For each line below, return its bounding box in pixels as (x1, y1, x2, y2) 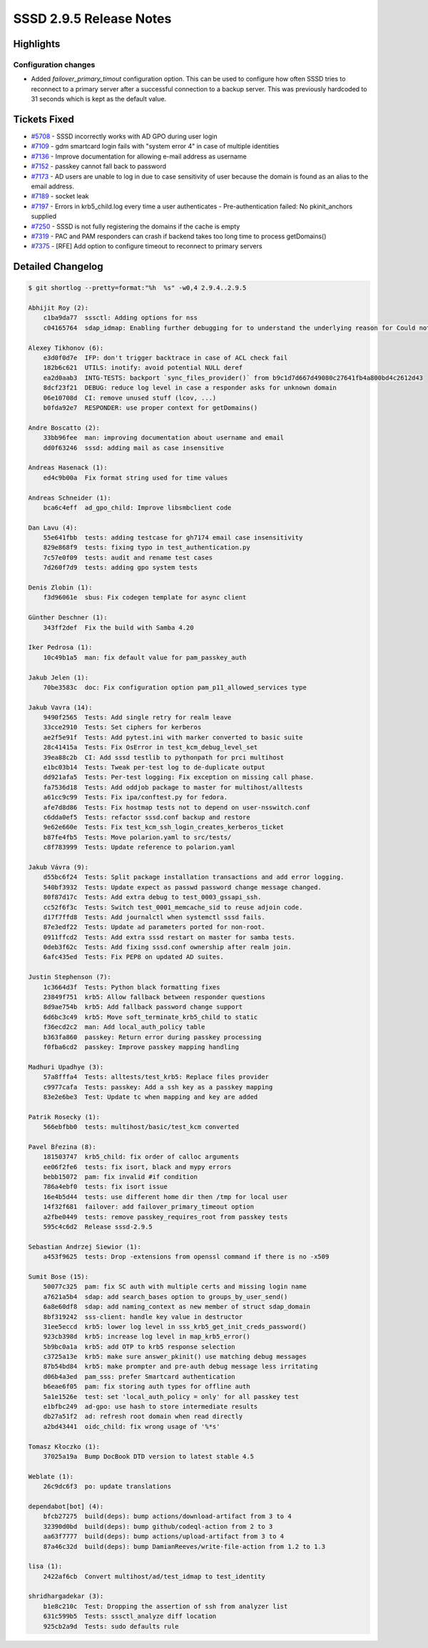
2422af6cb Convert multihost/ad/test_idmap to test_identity (43, 1572, 265, 1580)
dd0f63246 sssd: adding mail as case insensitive (43, 443, 224, 452)
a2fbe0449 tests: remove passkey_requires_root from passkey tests (43, 1213, 288, 1220)
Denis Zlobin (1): (28, 584, 93, 592)
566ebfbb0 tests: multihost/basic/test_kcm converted (43, 1123, 239, 1131)
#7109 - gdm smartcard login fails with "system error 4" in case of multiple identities (31, 142, 280, 151)
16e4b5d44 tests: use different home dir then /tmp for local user (43, 1193, 288, 1200)
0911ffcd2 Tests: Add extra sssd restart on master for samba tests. (43, 933, 296, 941)
